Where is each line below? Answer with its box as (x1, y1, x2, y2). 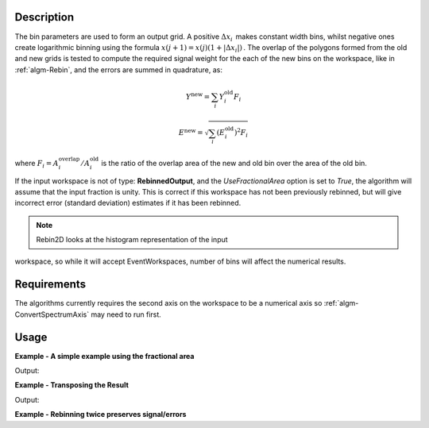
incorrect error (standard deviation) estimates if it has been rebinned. (14, 199, 242, 208)
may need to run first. (91, 310, 162, 319)
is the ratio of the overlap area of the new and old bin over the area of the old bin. (100, 158, 367, 168)
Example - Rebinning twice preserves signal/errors (14, 410, 187, 419)
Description (14, 10, 75, 24)
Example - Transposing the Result (14, 380, 129, 390)
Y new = (185, 91, 211, 101)
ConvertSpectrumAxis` (14, 310, 90, 319)
